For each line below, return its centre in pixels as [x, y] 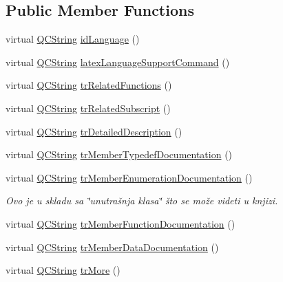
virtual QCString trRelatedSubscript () [88, 108]
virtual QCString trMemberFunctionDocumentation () [120, 223]
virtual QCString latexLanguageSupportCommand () [118, 62]
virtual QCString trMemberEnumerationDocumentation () [129, 177]
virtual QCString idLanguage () [73, 39]
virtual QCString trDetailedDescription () [94, 131]
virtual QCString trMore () [63, 270]
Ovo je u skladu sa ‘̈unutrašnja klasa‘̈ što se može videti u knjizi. [142, 200]
